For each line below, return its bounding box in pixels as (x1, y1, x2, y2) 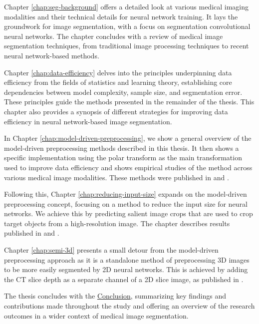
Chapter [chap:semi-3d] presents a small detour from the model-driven (4, 245, 219, 255)
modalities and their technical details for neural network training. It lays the (4, 11, 238, 21)
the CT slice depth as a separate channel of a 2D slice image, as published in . (4, 274, 244, 284)
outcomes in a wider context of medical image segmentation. (4, 310, 189, 321)
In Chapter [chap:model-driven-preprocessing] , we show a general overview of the (4, 133, 252, 143)
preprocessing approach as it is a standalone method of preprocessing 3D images (4, 254, 250, 265)
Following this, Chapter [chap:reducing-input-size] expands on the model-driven (4, 189, 247, 199)
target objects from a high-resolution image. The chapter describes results (4, 218, 230, 228)
